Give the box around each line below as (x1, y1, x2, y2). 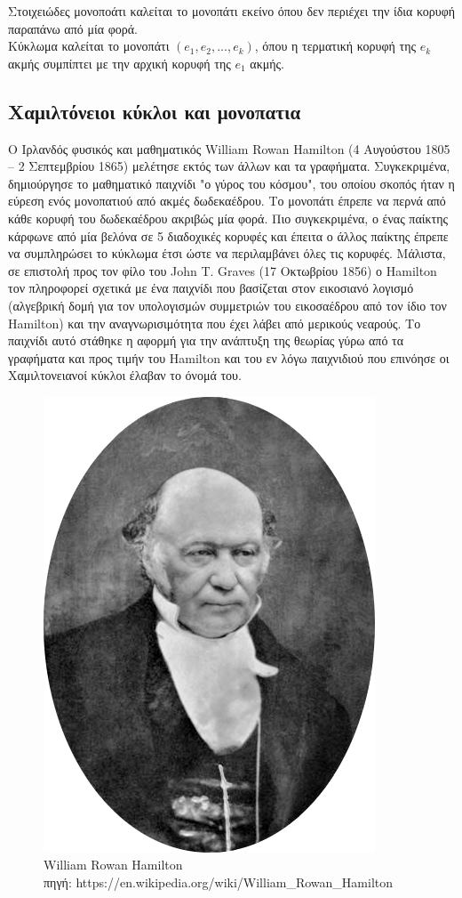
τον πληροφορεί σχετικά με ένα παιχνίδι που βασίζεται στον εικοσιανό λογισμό (8, 279, 414, 297)
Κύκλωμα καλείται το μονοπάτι (8, 36, 170, 55)
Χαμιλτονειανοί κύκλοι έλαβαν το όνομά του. (8, 366, 242, 384)
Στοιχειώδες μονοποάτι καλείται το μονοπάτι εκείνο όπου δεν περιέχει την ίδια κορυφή (8, 2, 456, 20)
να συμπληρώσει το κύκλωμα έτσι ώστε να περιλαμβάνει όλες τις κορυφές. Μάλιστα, (8, 244, 446, 263)
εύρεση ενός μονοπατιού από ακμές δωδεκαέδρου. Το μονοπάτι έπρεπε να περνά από (8, 191, 446, 210)
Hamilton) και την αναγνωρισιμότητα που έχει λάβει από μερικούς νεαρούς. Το (8, 313, 421, 332)
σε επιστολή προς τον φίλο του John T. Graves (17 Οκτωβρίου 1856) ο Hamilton (8, 261, 437, 279)
